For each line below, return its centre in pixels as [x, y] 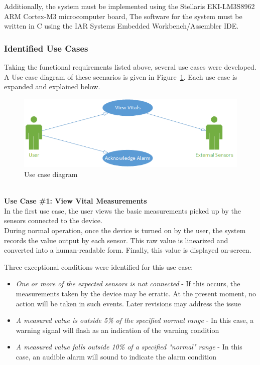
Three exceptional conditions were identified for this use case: [99, 266]
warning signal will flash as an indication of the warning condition [117, 330]
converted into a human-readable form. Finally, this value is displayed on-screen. [128, 250]
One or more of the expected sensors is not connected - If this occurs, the [128, 284]
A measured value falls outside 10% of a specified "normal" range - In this [129, 347]
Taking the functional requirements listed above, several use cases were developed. [130, 67]
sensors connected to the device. [53, 220]
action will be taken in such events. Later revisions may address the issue [128, 303]
